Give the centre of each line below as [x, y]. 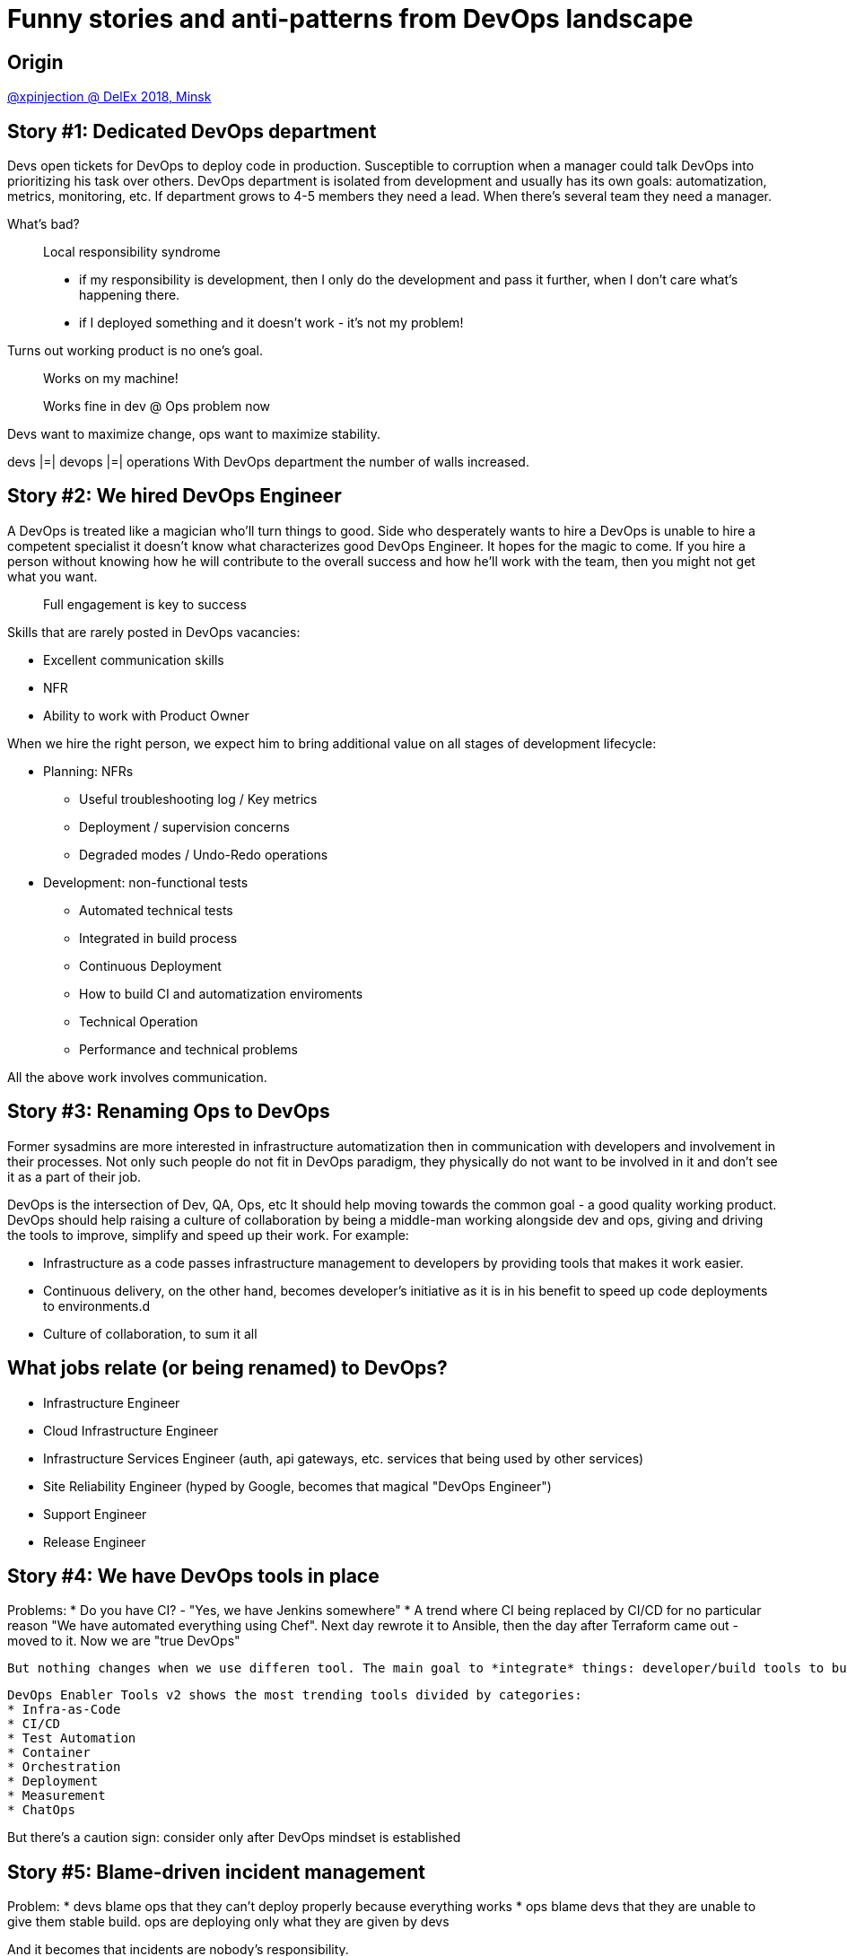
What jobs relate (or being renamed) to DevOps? [227, 1368]
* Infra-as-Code [64, 1710]
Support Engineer [95, 1514]
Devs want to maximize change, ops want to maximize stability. [194, 434]
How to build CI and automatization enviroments [221, 993]
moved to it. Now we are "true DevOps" [124, 1641]
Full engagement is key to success [145, 604]
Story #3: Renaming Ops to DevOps [169, 1112]
